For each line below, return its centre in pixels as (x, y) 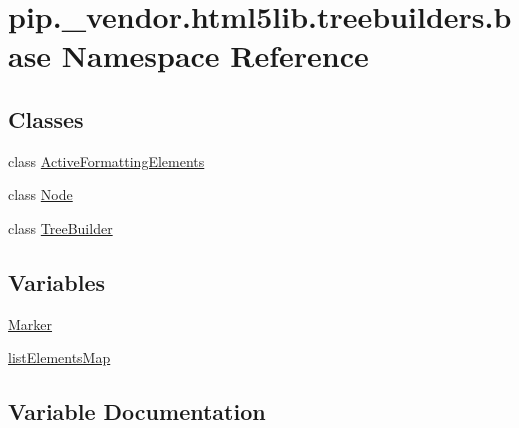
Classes (46, 118)
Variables (57, 281)
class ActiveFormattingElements (106, 160)
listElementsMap (59, 357)
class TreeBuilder (60, 227)
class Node (40, 194)
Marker (30, 323)
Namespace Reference (215, 55)
